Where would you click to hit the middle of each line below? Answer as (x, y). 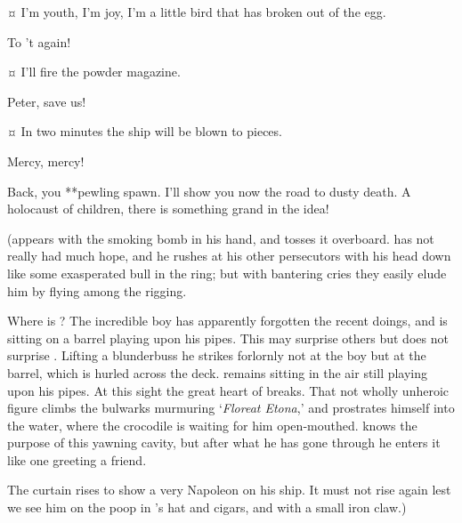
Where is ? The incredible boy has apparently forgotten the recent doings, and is (227, 321)
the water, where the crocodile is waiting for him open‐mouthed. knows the (212, 425)
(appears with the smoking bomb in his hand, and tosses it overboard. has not (221, 238)
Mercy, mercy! (46, 161)
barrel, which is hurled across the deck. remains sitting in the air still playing (218, 372)
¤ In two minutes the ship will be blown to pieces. (145, 131)
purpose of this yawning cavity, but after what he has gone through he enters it (224, 443)
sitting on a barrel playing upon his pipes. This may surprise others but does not (228, 338)
